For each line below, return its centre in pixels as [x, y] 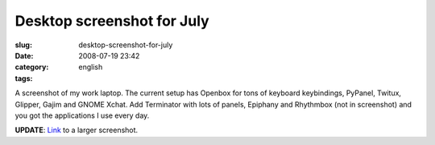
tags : [24, 78]
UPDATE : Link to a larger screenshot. [77, 130]
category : [32, 67]
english [91, 67]
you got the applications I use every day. [82, 115]
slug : [23, 45]
